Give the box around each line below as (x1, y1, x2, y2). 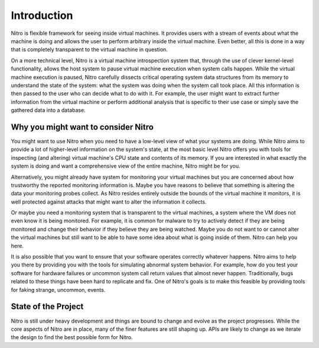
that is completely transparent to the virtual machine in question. (11, 46, 168, 53)
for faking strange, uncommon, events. (11, 286, 106, 293)
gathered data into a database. (11, 107, 86, 114)
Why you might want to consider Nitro (11, 122, 154, 132)
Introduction (11, 9, 73, 22)
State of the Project (11, 302, 84, 312)
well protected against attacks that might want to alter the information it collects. (11, 198, 207, 205)
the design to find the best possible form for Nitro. (11, 334, 133, 341)
